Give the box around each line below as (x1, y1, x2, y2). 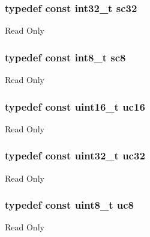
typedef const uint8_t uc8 (5, 197, 134, 212)
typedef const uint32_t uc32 (5, 148, 145, 163)
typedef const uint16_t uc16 (5, 99, 145, 114)
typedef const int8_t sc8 (5, 49, 126, 64)
